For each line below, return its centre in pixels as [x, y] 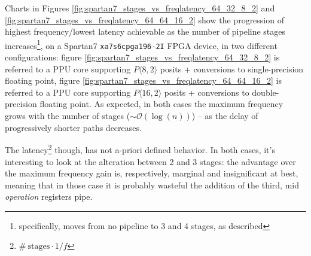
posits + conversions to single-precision [232, 68]
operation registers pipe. [49, 196]
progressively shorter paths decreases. [73, 127]
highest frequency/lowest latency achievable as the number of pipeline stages [145, 31]
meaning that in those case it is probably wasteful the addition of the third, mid [152, 185]
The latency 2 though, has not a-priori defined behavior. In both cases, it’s [140, 149]
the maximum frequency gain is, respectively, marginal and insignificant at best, [152, 173]
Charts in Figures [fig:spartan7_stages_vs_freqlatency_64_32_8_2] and [140, 8]
